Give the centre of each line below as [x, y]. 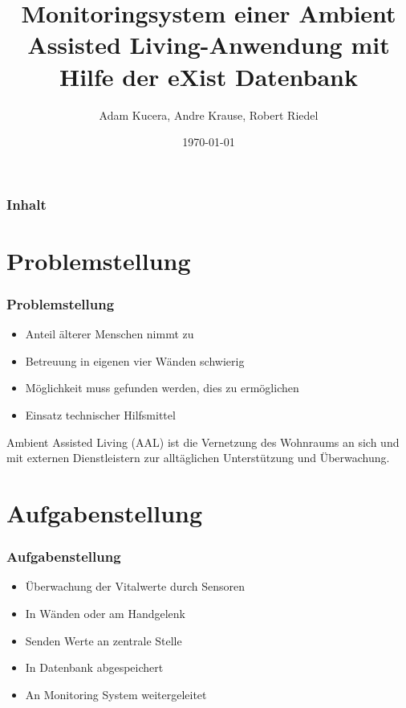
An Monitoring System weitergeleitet [116, 694]
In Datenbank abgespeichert [94, 667]
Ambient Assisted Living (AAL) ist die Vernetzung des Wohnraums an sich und [203, 442]
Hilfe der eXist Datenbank [209, 76]
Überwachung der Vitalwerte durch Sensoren [135, 586]
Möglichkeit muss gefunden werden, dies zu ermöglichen [162, 388]
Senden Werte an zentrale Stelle [104, 640]
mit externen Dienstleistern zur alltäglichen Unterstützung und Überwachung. [198, 458]
